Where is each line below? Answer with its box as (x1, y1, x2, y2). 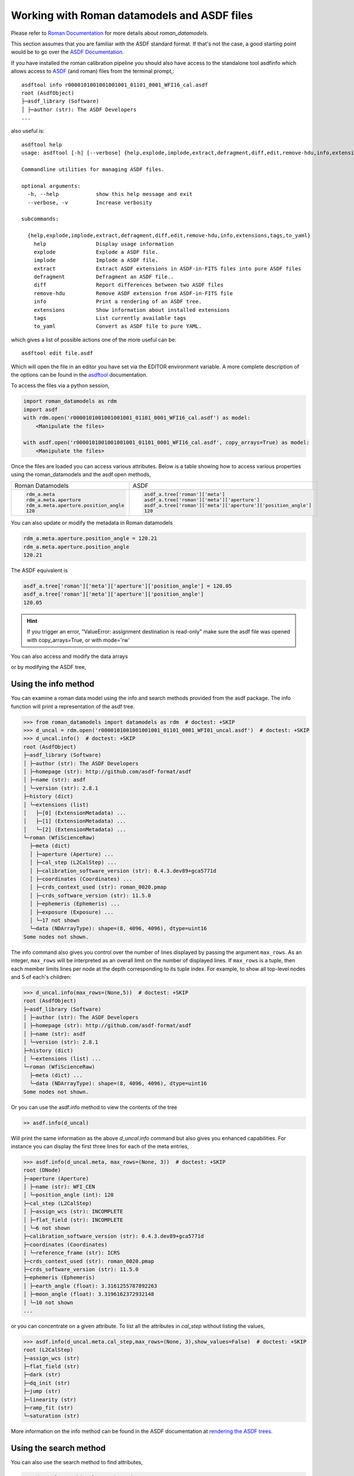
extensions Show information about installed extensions (33, 306, 230, 313)
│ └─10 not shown (23, 1299, 74, 1306)
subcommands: (21, 215, 59, 223)
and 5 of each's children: (11, 973, 72, 980)
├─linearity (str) (23, 1396, 77, 1403)
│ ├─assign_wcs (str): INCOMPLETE (23, 1208, 123, 1215)
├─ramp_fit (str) (23, 1405, 74, 1411)
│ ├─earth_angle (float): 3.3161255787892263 (23, 1282, 158, 1289)
